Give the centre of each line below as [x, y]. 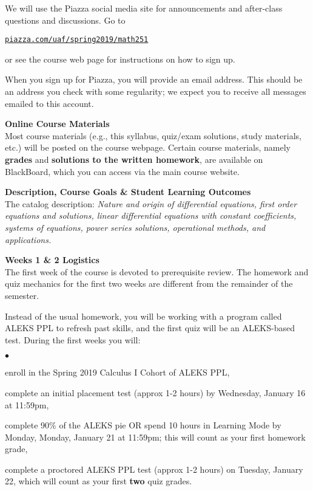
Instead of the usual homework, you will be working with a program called [143, 316]
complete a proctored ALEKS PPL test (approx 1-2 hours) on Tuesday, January [154, 469]
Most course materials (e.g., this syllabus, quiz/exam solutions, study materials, [153, 135]
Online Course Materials [57, 124]
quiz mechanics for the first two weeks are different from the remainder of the [149, 283]
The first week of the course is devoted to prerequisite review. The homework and [157, 271]
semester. [22, 295]
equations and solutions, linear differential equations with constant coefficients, [151, 215]
